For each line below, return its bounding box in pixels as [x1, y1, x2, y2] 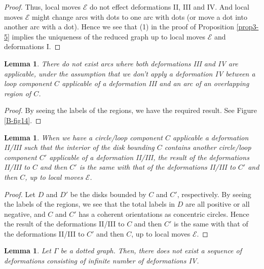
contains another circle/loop [164, 142, 251, 152]
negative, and [4, 208, 46, 219]
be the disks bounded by [70, 188, 146, 199]
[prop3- [236, 21, 259, 32]
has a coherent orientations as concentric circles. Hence [79, 208, 249, 219]
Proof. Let [4, 188, 35, 199]
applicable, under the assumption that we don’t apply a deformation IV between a [4, 68, 255, 79]
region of [4, 88, 31, 98]
